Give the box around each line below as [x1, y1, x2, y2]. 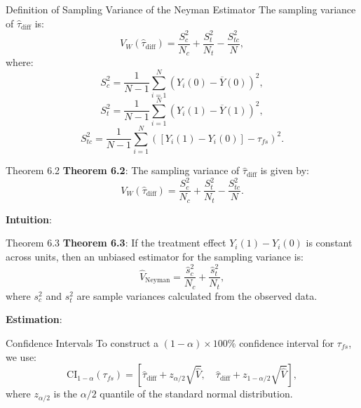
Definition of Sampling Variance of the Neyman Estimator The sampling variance [6, 2, 356, 16]
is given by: [260, 163, 310, 178]
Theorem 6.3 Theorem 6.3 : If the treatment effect [6, 235, 226, 250]
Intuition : [6, 211, 52, 226]
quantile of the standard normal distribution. [100, 386, 293, 401]
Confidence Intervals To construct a [6, 335, 158, 350]
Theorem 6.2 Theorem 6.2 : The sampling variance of [6, 163, 240, 178]
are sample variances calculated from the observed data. [76, 288, 318, 303]
